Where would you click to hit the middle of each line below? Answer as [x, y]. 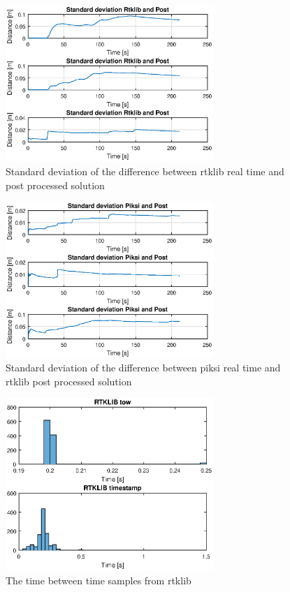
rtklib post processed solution [69, 381]
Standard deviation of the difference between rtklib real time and [145, 171]
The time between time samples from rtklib [99, 580]
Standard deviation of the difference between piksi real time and [143, 368]
